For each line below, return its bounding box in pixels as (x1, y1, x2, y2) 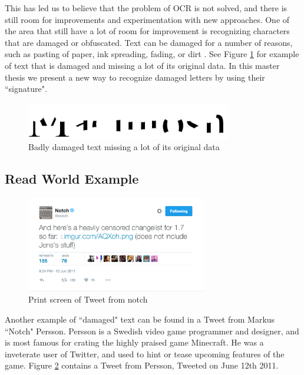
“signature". (5, 82, 47, 95)
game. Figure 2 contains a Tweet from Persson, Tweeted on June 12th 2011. (5, 359, 279, 371)
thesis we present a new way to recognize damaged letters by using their (5, 71, 265, 83)
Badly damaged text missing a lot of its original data (28, 141, 220, 153)
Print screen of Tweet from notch (28, 293, 148, 306)
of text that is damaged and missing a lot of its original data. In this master (5, 59, 280, 71)
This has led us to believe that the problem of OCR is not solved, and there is (5, 2, 288, 14)
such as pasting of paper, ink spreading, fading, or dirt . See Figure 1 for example (5, 48, 299, 60)
